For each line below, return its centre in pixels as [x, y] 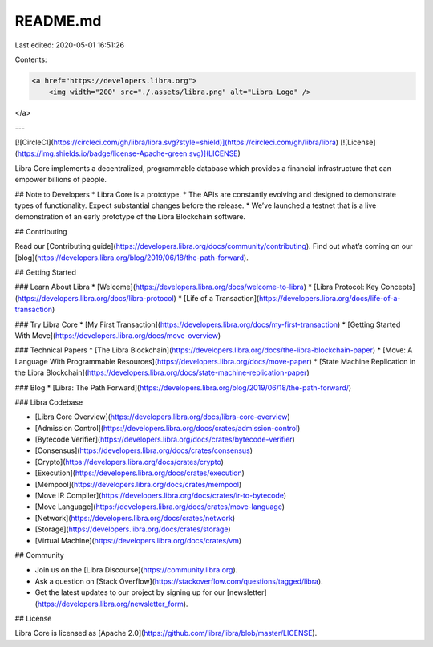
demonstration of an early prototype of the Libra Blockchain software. [130, 217]
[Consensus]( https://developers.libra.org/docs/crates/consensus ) [144, 450]
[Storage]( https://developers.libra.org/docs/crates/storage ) [133, 529]
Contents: [31, 59]
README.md [58, 21]
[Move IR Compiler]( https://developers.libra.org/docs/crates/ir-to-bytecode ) [161, 496]
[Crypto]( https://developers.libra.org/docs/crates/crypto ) [129, 462]
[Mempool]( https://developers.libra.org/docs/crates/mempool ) [138, 484]
